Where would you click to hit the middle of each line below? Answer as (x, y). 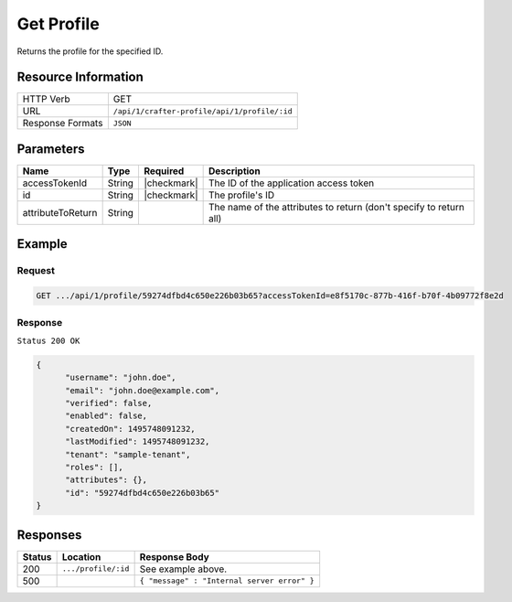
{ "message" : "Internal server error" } (227, 581)
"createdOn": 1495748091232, (130, 429)
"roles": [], (94, 467)
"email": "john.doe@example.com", (142, 390)
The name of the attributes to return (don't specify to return (336, 207)
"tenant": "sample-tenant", (128, 454)
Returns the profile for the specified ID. (90, 51)
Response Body (174, 556)
